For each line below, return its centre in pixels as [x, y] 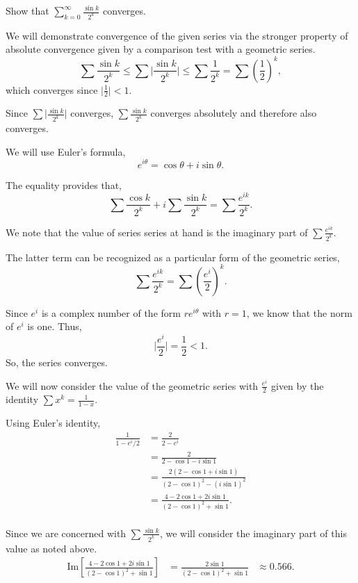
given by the [298, 385]
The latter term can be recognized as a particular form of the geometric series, [173, 257]
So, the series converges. [57, 362]
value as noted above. [51, 548]
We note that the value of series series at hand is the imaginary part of [157, 232]
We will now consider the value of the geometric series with [132, 385]
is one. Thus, [55, 326]
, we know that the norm [299, 312]
